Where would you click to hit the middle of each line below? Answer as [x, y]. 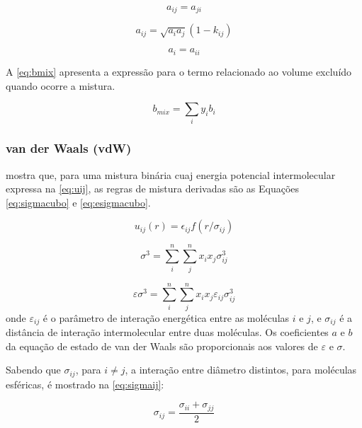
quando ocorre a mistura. [61, 85]
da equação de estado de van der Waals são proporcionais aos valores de [162, 346]
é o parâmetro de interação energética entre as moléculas [166, 317]
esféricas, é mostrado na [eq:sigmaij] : [85, 384]
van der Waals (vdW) [69, 148]
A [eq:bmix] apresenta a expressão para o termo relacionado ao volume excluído [179, 71]
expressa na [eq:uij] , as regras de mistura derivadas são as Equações [153, 189]
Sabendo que [33, 370]
